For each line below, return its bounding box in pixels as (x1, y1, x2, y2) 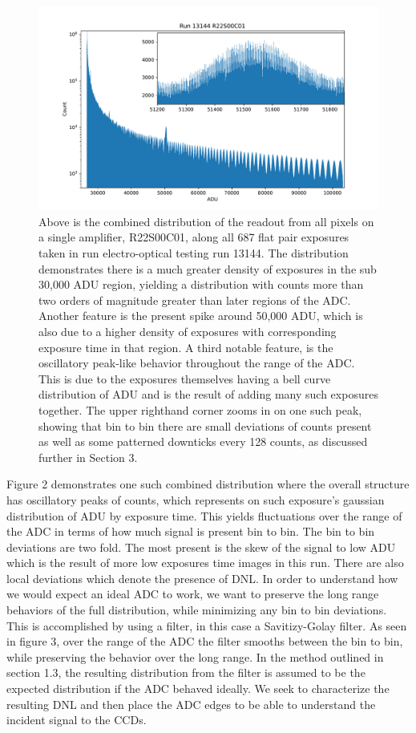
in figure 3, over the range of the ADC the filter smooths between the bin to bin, (6, 633, 403, 650)
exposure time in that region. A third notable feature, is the (38, 338, 333, 355)
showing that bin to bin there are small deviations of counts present (38, 417, 372, 434)
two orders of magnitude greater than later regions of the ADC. (38, 291, 351, 308)
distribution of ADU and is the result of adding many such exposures (38, 386, 378, 403)
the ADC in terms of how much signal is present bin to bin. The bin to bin (6, 523, 375, 540)
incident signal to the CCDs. (6, 711, 147, 728)
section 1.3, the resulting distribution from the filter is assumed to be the (6, 664, 366, 681)
